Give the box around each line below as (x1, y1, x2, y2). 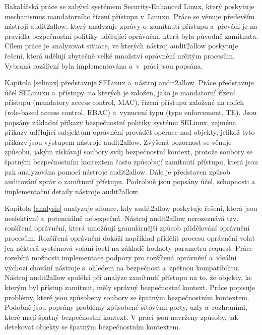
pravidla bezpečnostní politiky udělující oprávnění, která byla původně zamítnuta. (5, 30, 258, 41)
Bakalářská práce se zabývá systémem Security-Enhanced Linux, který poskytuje (5, 1, 254, 11)
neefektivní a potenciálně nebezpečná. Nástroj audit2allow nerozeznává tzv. (5, 212, 239, 223)
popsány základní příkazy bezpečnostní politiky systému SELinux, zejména (5, 117, 236, 127)
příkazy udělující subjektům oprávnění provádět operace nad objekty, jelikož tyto (5, 127, 255, 137)
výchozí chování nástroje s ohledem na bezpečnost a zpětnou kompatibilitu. (5, 262, 240, 272)
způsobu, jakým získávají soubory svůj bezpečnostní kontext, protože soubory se (5, 146, 253, 157)
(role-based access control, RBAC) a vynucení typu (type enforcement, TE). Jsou (5, 106, 257, 117)
